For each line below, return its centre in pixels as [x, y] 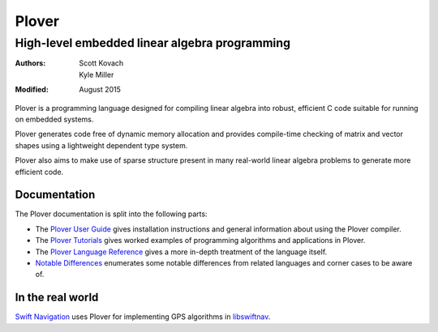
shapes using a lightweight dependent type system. [101, 145]
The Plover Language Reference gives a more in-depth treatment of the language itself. [181, 252]
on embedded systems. [54, 119]
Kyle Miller [97, 74]
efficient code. [39, 172]
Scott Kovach [101, 63]
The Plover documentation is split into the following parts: [111, 214]
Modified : [32, 90]
